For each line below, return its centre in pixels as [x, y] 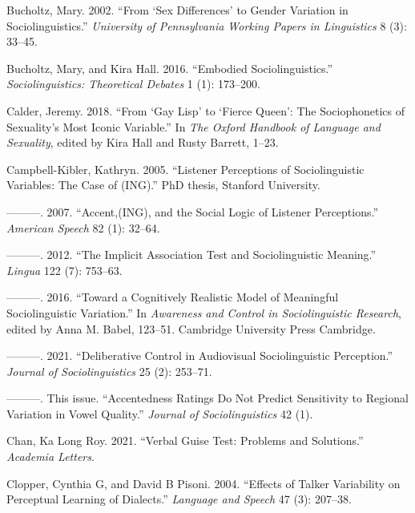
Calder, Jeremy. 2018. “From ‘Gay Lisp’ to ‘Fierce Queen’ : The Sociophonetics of [206, 110]
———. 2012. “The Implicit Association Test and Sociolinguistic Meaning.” [191, 254]
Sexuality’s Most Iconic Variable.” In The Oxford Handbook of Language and [193, 126]
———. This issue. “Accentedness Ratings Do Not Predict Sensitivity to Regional [207, 398]
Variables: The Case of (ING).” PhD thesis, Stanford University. [163, 185]
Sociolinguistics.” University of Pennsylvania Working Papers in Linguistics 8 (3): [207, 25]
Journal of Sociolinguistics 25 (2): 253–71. [109, 371]
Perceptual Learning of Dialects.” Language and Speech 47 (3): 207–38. [179, 499]
